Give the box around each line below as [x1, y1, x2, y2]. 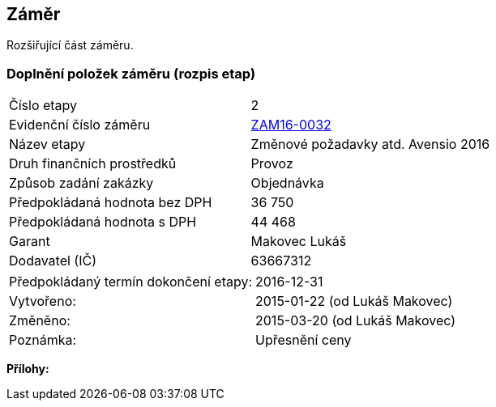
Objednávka [250, 175, 324, 192]
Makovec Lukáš [250, 233, 347, 250]
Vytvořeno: [9, 293, 76, 310]
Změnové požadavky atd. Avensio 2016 [250, 136, 490, 153]
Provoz [250, 155, 293, 172]
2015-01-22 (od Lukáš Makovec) [255, 293, 453, 310]
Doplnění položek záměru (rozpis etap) [6, 65, 256, 82]
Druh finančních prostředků [9, 155, 177, 172]
